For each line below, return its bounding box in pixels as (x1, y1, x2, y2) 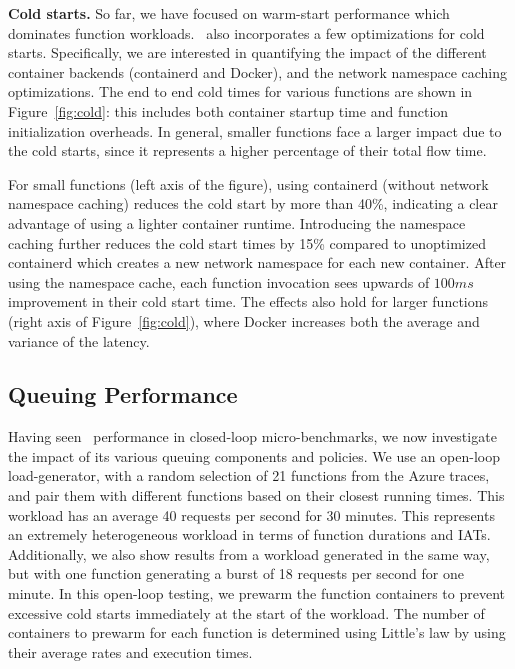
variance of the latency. (8, 330, 150, 351)
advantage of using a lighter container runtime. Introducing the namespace (8, 212, 466, 233)
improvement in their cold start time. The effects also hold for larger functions (8, 291, 489, 312)
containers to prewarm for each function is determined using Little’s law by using (8, 622, 506, 643)
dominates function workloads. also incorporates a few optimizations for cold (8, 22, 485, 43)
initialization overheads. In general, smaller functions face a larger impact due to (8, 120, 502, 141)
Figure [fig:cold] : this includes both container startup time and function (8, 100, 449, 121)
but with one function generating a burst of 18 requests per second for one (8, 563, 464, 584)
